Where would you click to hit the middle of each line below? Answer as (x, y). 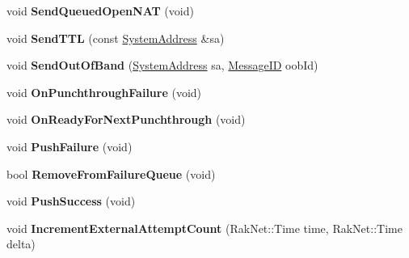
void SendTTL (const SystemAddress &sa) (116, 38)
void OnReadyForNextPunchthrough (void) (126, 119)
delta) (21, 244)
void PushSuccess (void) (71, 201)
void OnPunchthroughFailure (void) (104, 92)
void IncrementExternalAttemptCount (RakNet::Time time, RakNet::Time (204, 228)
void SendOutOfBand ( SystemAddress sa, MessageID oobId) (162, 65)
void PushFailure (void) (70, 146)
